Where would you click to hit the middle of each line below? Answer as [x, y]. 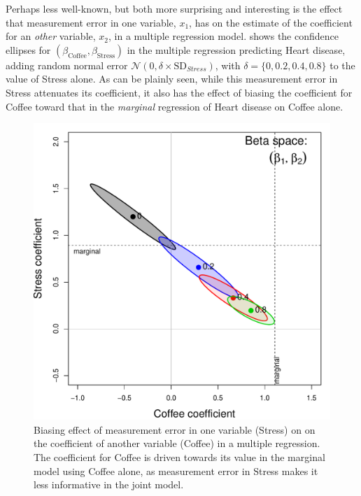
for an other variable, [51, 36]
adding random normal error [67, 65]
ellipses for [28, 49]
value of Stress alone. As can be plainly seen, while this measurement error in [172, 79]
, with [228, 65]
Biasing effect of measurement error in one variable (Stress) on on [175, 429]
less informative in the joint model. [109, 484]
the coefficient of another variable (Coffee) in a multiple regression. [177, 443]
